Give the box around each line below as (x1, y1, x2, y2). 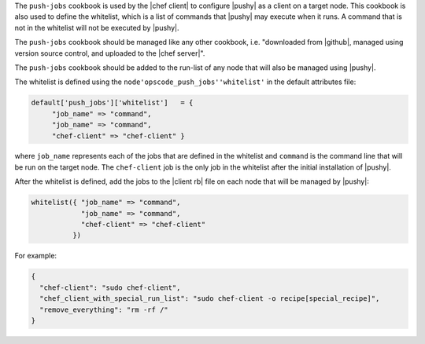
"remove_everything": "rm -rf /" (39, 305, 168, 314)
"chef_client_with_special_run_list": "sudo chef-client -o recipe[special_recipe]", (39, 295, 380, 303)
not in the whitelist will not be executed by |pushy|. (14, 23, 180, 32)
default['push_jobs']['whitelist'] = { (31, 98, 194, 108)
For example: (14, 251, 57, 261)
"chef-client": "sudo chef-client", (39, 283, 181, 292)
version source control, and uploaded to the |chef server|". (14, 48, 205, 58)
